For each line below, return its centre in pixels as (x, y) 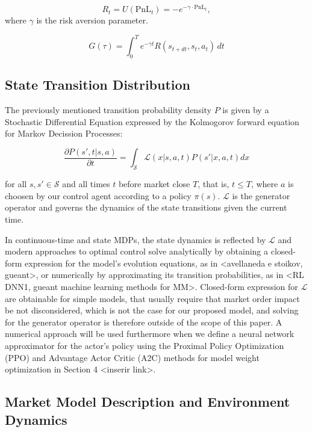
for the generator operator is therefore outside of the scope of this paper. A (144, 322)
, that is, (214, 184)
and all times (86, 184)
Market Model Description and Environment (148, 402)
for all (16, 184)
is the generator (261, 195)
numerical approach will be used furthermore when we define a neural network (150, 334)
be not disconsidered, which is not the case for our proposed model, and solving (152, 310)
